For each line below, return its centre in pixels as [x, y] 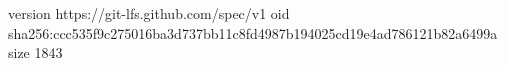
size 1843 [35, 52]
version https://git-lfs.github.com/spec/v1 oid [149, 13]
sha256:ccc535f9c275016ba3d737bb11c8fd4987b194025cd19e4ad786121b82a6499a [253, 32]
